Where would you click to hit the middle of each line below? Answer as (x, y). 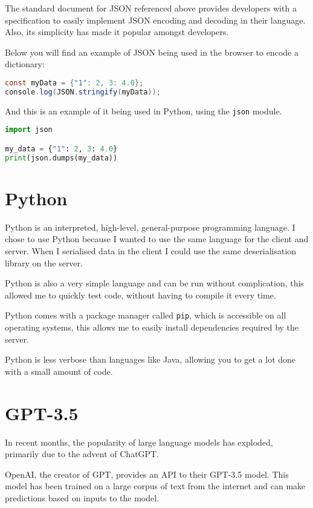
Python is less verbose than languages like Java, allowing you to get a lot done (150, 359)
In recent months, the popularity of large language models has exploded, (139, 442)
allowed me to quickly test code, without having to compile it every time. (140, 295)
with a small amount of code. (59, 371)
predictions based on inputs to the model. (82, 497)
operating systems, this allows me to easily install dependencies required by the (152, 327)
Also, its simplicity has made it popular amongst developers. (117, 32)
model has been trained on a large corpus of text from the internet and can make (155, 486)
